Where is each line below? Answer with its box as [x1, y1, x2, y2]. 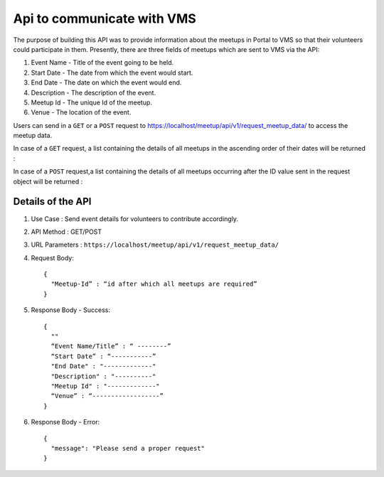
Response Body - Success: [31, 306, 110, 314]
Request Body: [31, 253, 74, 262]
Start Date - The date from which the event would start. [31, 68, 193, 77]
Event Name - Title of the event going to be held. [31, 58, 174, 67]
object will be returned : [13, 177, 83, 186]
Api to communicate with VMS [13, 11, 197, 26]
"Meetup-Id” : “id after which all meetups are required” [50, 280, 257, 288]
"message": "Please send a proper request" [50, 444, 206, 452]
